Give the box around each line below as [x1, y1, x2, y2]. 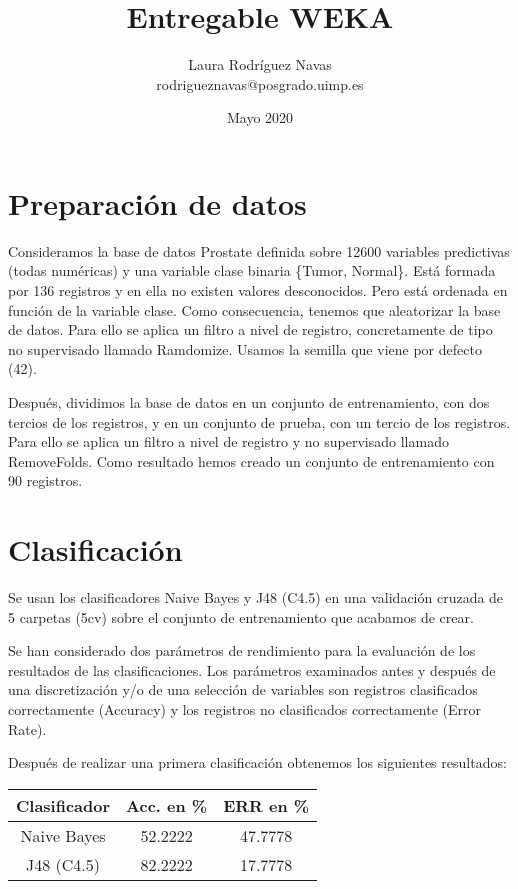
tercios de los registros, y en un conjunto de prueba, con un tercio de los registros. [8, 411, 511, 432]
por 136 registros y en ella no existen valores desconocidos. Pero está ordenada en [8, 280, 508, 301]
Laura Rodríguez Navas [188, 54, 332, 75]
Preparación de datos [8, 182, 307, 223]
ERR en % [223, 793, 310, 817]
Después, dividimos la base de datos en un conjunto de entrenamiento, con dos [8, 392, 490, 412]
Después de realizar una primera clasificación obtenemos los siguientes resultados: [8, 752, 507, 773]
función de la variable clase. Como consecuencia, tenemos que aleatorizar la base [8, 299, 501, 320]
